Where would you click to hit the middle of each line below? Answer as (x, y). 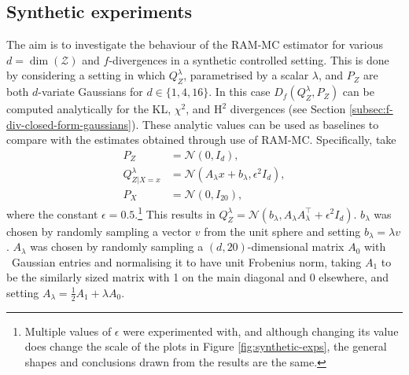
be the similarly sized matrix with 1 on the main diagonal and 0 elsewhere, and (198, 277)
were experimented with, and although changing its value (261, 331)
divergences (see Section (288, 109)
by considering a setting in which (86, 75)
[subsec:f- (371, 109)
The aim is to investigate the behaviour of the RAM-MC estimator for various (195, 44)
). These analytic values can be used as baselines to (255, 124)
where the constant (52, 213)
